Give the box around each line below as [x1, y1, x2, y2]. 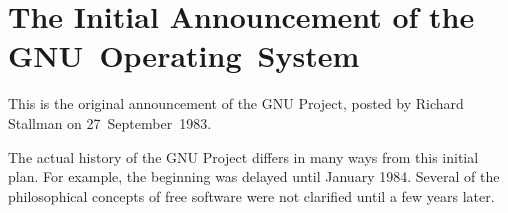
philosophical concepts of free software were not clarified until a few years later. [8, 185, 495, 206]
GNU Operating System [8, 35, 360, 76]
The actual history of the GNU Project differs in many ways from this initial [8, 146, 479, 167]
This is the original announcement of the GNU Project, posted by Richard [8, 93, 464, 114]
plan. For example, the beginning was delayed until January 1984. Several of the [8, 166, 500, 187]
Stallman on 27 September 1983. [8, 112, 212, 133]
